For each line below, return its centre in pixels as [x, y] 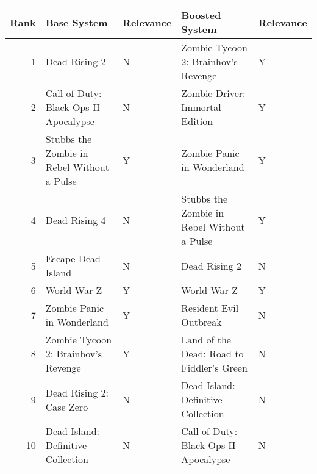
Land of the [206, 339]
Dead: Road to [212, 354]
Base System [77, 22]
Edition [197, 121]
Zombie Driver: [213, 93]
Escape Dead [73, 258]
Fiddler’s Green [214, 368]
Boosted [201, 15]
